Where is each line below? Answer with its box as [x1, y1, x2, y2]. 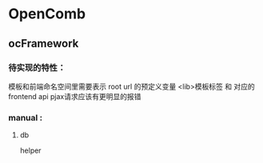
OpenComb [8, 5, 86, 23]
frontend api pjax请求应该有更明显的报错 [8, 91, 141, 101]
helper [19, 145, 42, 156]
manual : [8, 112, 43, 123]
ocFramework [8, 37, 79, 50]
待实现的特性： [8, 62, 66, 73]
